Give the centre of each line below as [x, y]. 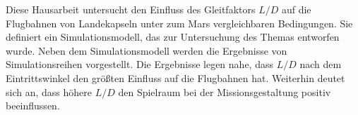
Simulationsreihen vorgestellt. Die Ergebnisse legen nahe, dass [139, 64]
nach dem [321, 64]
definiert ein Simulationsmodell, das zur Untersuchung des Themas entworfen [173, 37]
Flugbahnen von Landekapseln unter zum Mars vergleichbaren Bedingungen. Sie [179, 23]
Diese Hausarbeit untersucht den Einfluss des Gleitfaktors [131, 9]
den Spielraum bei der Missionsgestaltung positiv [225, 92]
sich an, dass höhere [49, 92]
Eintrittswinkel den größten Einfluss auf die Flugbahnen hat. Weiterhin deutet [175, 77]
